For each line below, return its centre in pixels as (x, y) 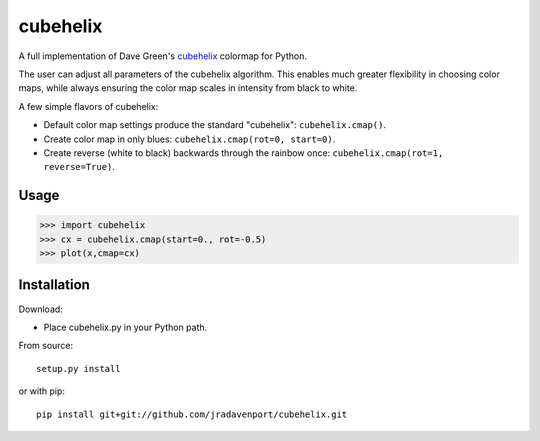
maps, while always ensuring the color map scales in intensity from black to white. (188, 88)
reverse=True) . (79, 167)
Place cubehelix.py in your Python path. (125, 327)
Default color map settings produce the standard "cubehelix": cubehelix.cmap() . (215, 125)
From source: (46, 346)
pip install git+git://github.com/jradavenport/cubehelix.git (192, 414)
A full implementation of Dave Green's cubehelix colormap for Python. (162, 56)
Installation (54, 285)
